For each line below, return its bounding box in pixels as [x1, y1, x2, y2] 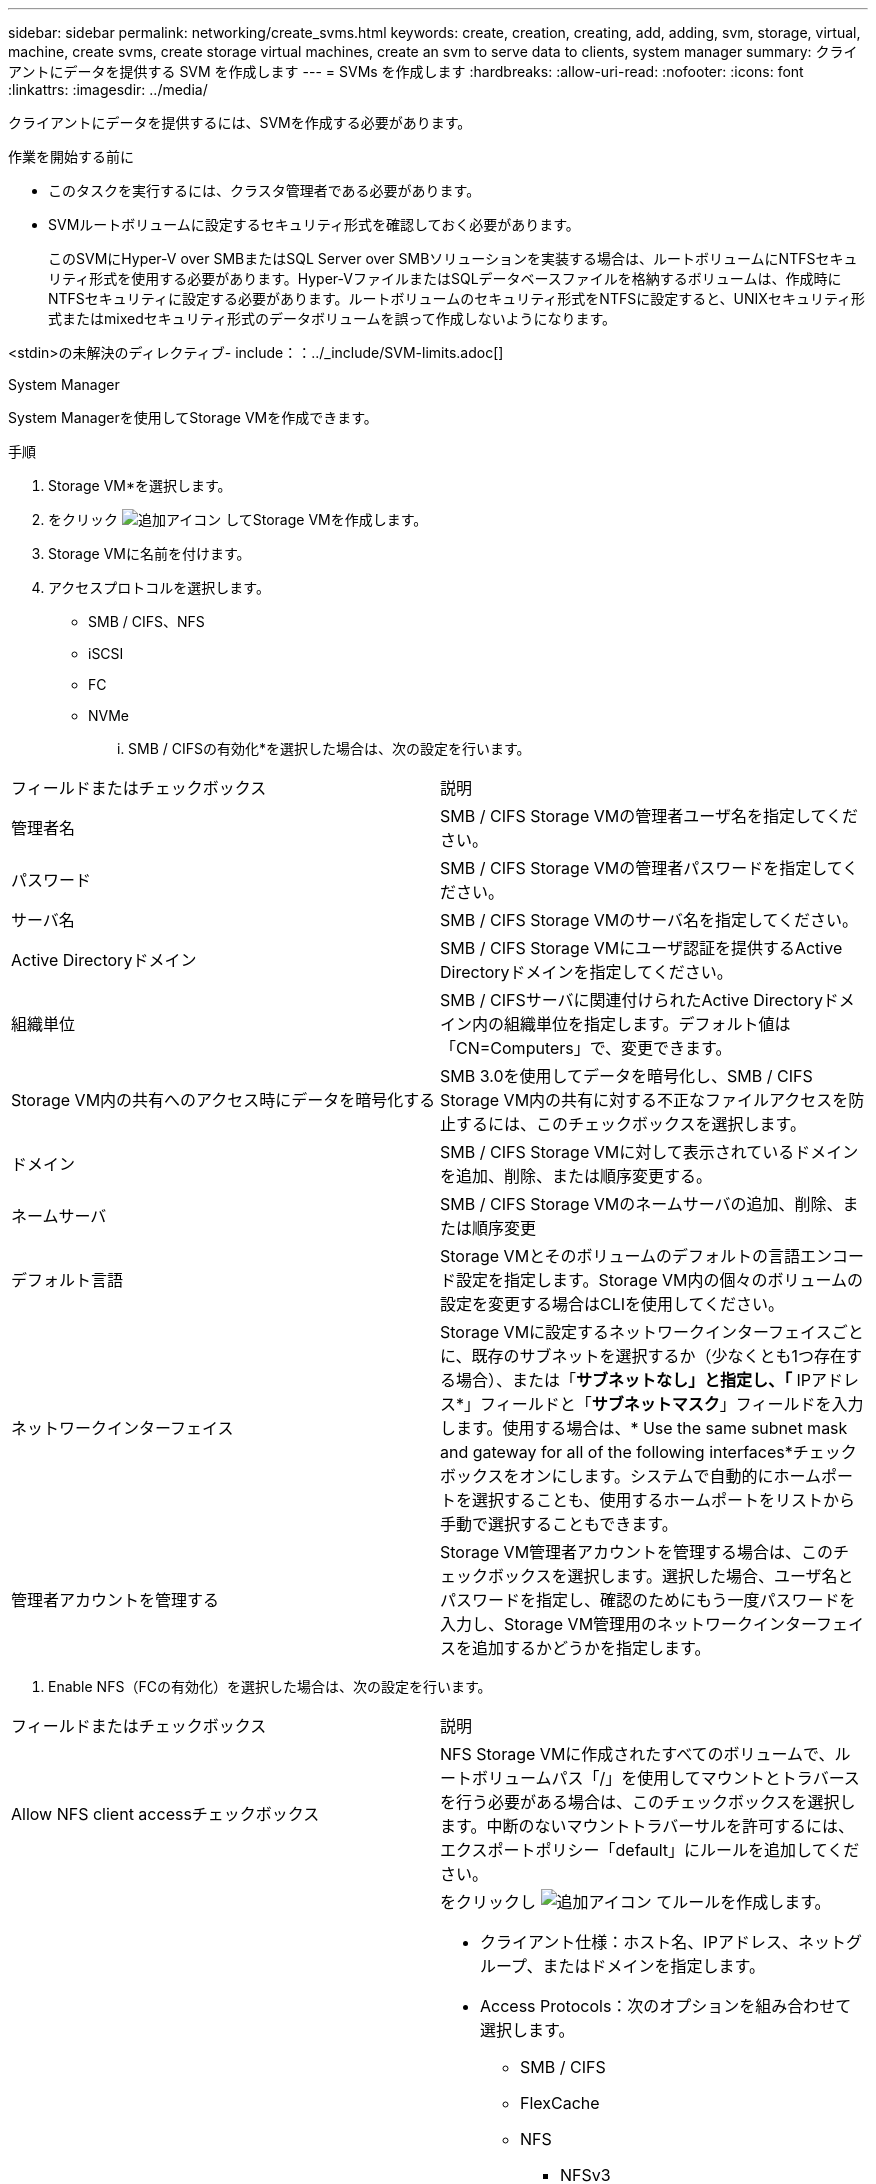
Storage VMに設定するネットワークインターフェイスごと [440, 1322, 864, 1342]
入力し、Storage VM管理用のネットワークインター [440, 1614, 817, 1634]
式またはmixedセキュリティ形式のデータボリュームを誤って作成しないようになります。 [48, 310, 617, 327]
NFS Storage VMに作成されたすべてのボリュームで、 [440, 1744, 835, 1764]
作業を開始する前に [8, 148, 134, 165]
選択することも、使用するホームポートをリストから [472, 1490, 856, 1510]
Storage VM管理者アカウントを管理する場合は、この [440, 1542, 834, 1562]
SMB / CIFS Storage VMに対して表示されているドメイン [440, 1142, 859, 1162]
